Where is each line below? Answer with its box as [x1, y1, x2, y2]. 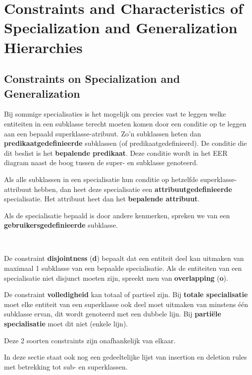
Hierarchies [4, 37, 83, 57]
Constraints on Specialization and [4, 71, 180, 86]
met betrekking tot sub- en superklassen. [4, 361, 128, 372]
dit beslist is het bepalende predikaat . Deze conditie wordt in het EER [4, 147, 228, 158]
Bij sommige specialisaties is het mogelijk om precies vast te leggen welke [4, 109, 226, 119]
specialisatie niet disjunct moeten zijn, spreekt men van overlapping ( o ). [4, 272, 228, 283]
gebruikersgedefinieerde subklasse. [4, 220, 118, 230]
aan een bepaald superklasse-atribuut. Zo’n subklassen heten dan [4, 128, 202, 138]
